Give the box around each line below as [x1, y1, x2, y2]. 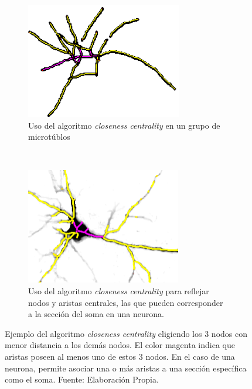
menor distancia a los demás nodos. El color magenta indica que [5, 339, 235, 351]
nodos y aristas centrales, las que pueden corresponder [28, 296, 223, 308]
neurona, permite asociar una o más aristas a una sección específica [5, 362, 247, 374]
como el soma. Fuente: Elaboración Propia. [5, 373, 159, 385]
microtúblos [28, 130, 70, 143]
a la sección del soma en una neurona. [28, 308, 164, 320]
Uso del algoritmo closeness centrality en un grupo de [28, 119, 220, 131]
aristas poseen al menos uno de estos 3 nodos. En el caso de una [5, 350, 235, 362]
